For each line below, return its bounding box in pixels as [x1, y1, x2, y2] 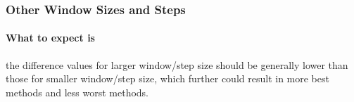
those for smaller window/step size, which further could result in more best [6, 71, 329, 86]
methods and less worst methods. [6, 84, 149, 99]
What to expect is [6, 30, 95, 45]
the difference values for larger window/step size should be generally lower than [6, 57, 348, 72]
